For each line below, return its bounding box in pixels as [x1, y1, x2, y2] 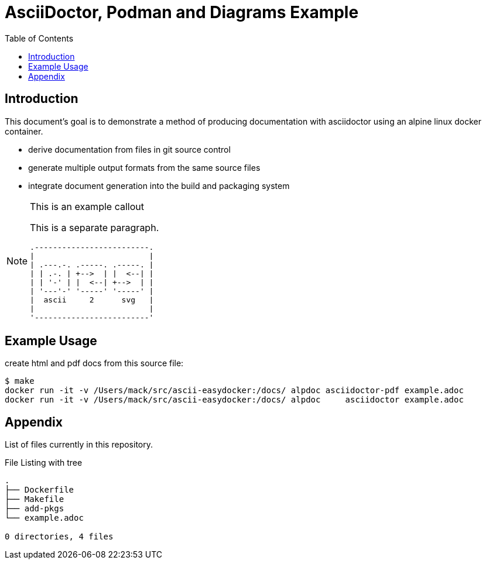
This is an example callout [30, 200, 144, 212]
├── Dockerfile [5, 485, 74, 495]
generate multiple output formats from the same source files [28, 162, 261, 173]
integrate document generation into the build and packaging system [28, 180, 290, 191]
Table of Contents [5, 33, 74, 43]
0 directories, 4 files [5, 532, 114, 542]
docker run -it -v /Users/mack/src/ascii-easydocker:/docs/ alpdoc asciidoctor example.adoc [5, 395, 464, 405]
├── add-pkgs [5, 504, 64, 514]
